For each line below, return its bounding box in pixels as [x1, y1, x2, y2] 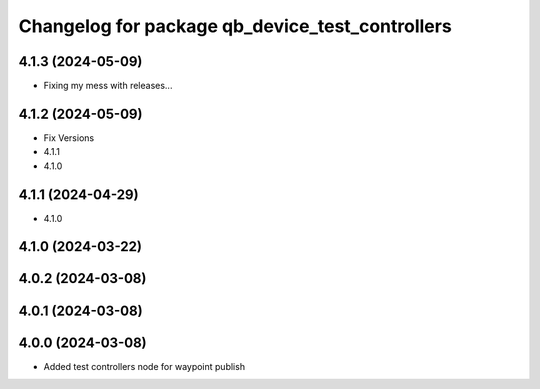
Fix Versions [43, 131, 95, 144]
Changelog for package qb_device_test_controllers [18, 15, 452, 37]
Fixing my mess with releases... [43, 80, 173, 92]
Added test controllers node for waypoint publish [43, 360, 245, 372]
